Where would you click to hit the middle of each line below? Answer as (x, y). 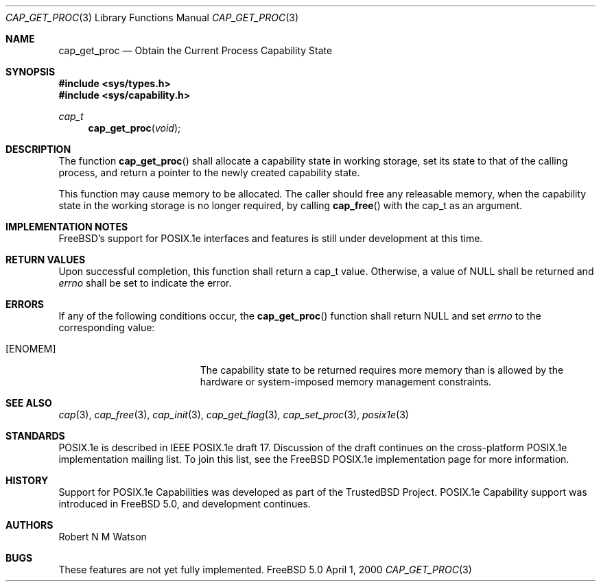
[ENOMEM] (31, 349)
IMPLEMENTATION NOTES (67, 227)
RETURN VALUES (46, 260)
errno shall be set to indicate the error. (145, 283)
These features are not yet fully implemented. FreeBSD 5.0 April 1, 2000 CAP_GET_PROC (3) (265, 570)
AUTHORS (30, 525)
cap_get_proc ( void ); (134, 128)
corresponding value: (107, 327)
